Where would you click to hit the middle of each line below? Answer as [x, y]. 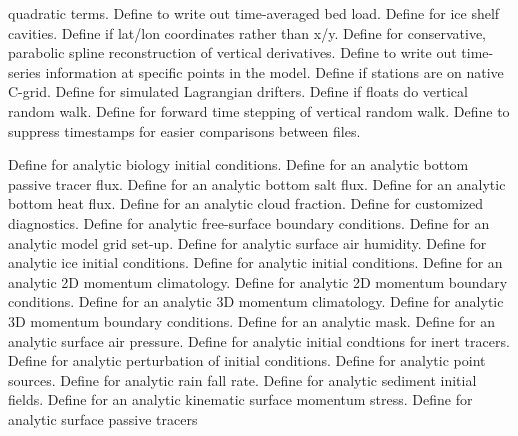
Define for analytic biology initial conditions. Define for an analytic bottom [238, 164]
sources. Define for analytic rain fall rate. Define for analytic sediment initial [242, 379]
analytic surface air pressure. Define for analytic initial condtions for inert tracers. [259, 340]
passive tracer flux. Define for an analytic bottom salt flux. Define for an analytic [257, 183]
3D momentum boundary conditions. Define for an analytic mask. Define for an [252, 320]
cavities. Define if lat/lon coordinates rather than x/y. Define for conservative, [247, 32]
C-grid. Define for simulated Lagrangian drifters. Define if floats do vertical [238, 91]
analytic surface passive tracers [103, 418]
